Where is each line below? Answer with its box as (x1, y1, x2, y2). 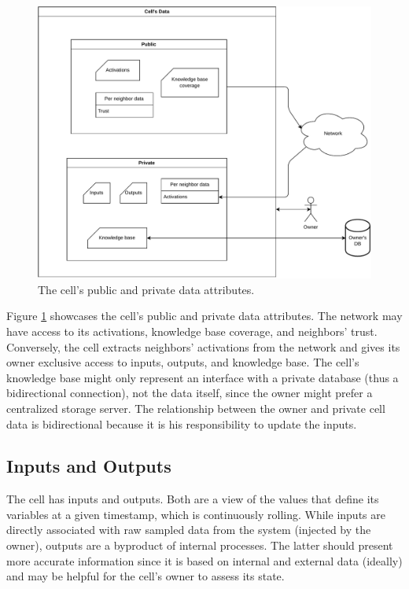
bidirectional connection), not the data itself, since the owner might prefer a (6, 385, 373, 401)
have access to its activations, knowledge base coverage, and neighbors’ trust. (6, 322, 378, 339)
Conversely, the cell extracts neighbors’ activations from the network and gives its (6, 338, 400, 355)
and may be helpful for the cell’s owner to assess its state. (6, 568, 285, 584)
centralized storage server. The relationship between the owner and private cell (6, 399, 385, 416)
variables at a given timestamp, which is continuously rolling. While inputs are (6, 506, 385, 522)
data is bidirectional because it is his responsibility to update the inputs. (6, 415, 357, 432)
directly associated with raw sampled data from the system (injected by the (6, 521, 371, 538)
